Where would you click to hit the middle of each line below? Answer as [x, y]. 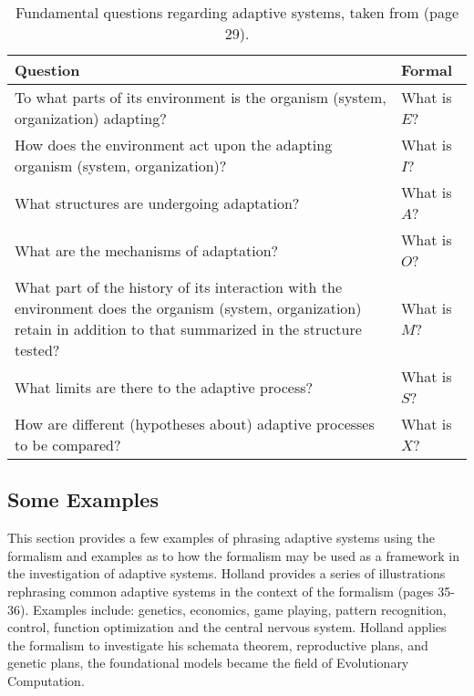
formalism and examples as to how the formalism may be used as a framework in [234, 555]
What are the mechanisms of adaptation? [147, 250]
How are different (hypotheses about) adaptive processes [195, 424]
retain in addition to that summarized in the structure [188, 329]
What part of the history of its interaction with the [179, 287]
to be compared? [68, 445]
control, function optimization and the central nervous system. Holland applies [227, 627]
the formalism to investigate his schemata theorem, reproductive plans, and [218, 644]
